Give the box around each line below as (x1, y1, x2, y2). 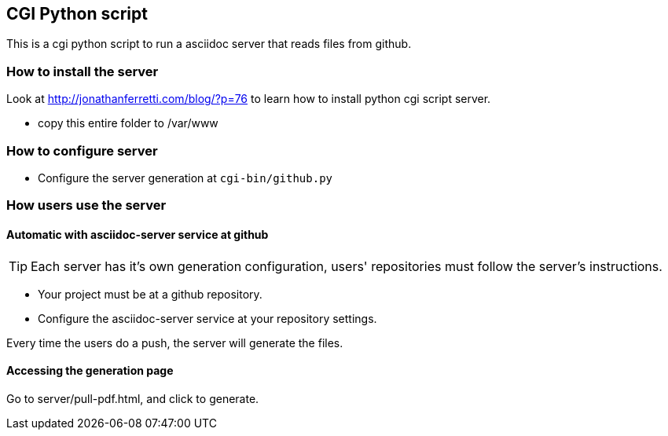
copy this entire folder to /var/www (38, 116, 218, 130)
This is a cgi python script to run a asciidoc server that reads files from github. (6, 37, 412, 51)
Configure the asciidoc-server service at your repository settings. (38, 311, 377, 325)
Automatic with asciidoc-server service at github (6, 227, 269, 241)
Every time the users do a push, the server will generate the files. (6, 335, 343, 350)
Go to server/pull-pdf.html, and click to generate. (6, 391, 259, 405)
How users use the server (6, 197, 167, 214)
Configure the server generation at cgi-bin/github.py (38, 170, 332, 185)
